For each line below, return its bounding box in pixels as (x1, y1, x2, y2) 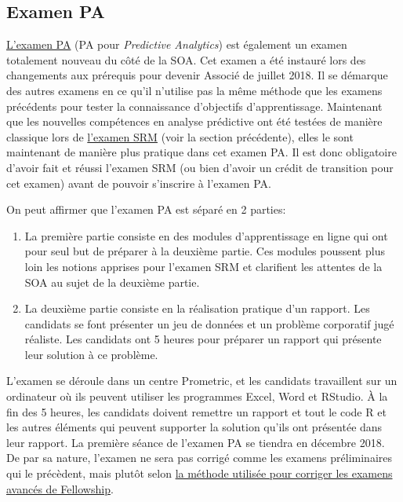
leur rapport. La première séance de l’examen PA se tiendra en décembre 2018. (6, 434, 385, 450)
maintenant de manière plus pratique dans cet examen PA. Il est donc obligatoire (6, 144, 397, 160)
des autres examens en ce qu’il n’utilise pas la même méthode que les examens (6, 82, 383, 98)
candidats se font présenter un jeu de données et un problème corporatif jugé (24, 315, 394, 332)
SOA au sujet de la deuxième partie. (24, 273, 200, 290)
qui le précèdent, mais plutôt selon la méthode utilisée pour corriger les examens (6, 465, 393, 482)
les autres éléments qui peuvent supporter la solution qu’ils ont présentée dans (6, 419, 383, 435)
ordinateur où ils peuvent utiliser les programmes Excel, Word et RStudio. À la (6, 388, 388, 405)
